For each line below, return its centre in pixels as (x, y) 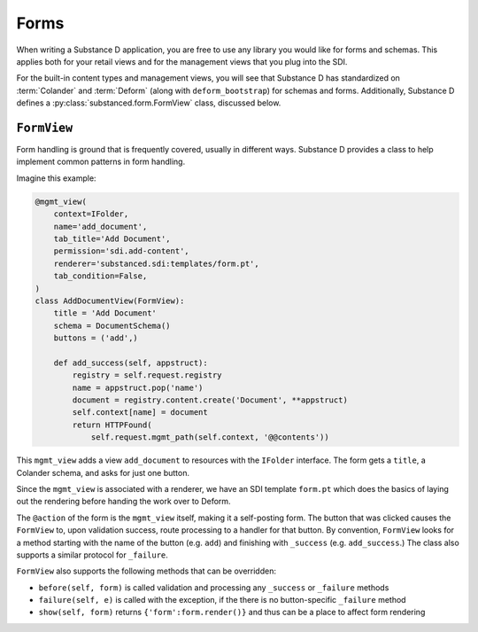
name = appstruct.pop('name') (138, 387)
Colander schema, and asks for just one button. (103, 472)
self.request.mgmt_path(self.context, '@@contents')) (210, 437)
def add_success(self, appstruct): (131, 363)
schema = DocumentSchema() (112, 325)
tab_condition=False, (100, 276)
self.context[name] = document (140, 413)
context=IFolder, (91, 214)
